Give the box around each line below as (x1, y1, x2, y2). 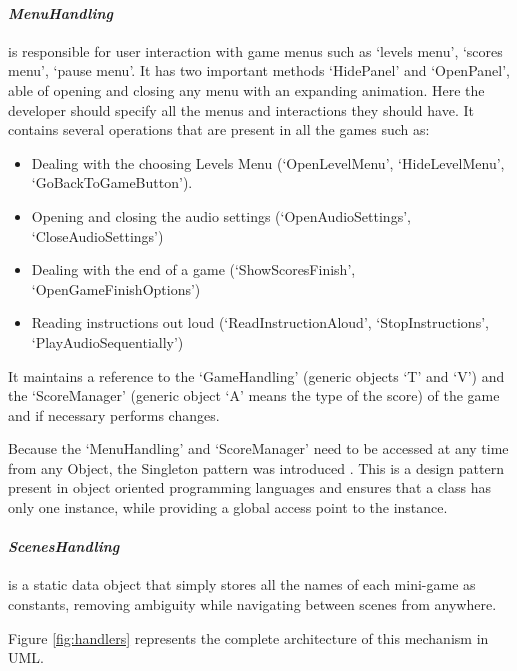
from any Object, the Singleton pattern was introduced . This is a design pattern (8, 457, 504, 478)
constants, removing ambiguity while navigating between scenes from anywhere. (8, 594, 497, 615)
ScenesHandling (8, 536, 120, 557)
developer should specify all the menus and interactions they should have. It (8, 99, 474, 120)
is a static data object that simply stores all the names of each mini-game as (8, 574, 476, 595)
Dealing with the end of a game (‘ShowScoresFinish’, (31, 259, 356, 280)
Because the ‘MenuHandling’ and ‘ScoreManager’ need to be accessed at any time (8, 438, 509, 459)
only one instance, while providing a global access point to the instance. (8, 497, 448, 518)
